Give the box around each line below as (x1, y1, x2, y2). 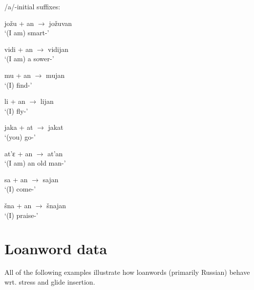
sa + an (4, 174, 28, 184)
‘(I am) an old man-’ (4, 158, 66, 168)
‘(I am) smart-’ (4, 27, 49, 38)
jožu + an (4, 18, 34, 28)
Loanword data (4, 239, 107, 259)
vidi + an (4, 44, 33, 54)
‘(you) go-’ (4, 131, 36, 142)
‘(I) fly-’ (4, 105, 28, 116)
